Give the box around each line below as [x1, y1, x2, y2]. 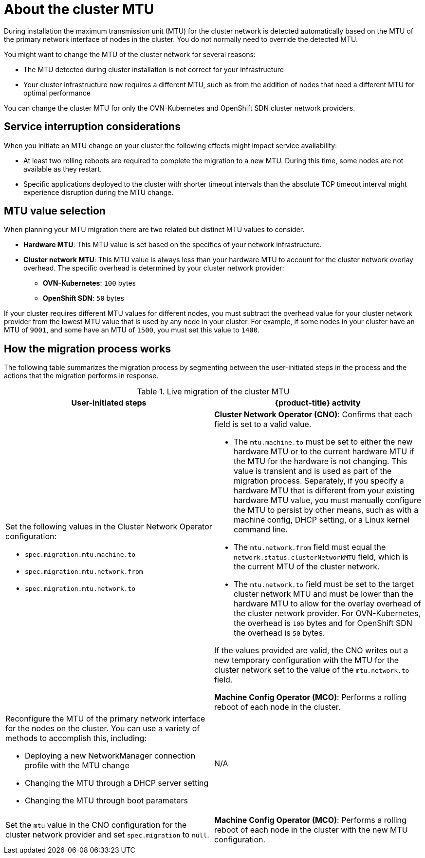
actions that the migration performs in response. [4, 371, 159, 380]
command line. [234, 525, 288, 535]
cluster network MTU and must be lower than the [234, 589, 413, 599]
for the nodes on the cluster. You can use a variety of [5, 723, 200, 734]
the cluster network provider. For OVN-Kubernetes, [234, 608, 421, 619]
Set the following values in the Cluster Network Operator [5, 521, 212, 531]
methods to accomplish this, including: [5, 733, 147, 743]
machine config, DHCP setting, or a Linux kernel [234, 515, 410, 525]
